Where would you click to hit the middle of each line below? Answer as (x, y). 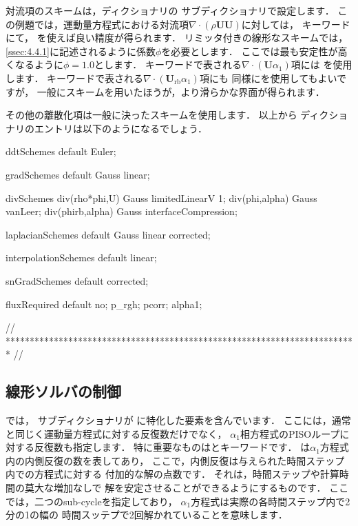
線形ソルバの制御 (63, 391)
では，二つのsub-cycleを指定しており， (92, 501)
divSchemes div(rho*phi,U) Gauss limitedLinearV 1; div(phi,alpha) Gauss (161, 198)
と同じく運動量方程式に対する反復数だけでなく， (116, 433)
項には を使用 (322, 64)
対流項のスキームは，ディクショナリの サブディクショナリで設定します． (170, 10)
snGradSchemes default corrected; (77, 280)
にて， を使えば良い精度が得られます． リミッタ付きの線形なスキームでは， (177, 38)
